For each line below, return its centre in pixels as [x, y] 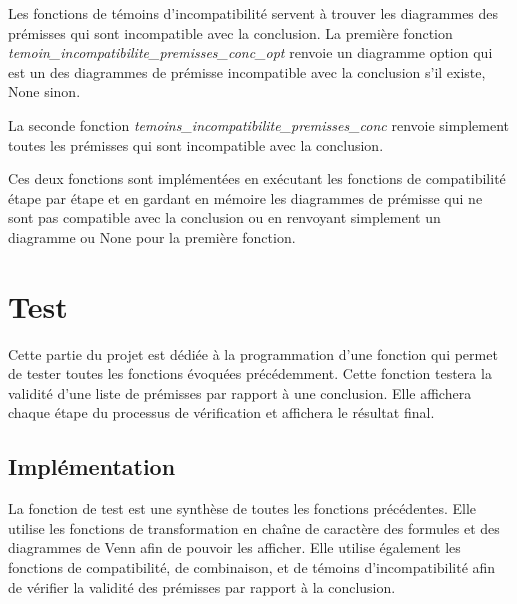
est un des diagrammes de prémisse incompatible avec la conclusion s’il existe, [247, 71]
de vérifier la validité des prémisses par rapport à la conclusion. [202, 586]
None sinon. [44, 91]
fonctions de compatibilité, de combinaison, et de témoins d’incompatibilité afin [252, 567]
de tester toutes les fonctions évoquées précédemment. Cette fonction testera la [250, 373]
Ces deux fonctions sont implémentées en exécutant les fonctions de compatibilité [257, 178]
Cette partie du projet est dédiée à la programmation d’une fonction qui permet [253, 353]
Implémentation [92, 466]
